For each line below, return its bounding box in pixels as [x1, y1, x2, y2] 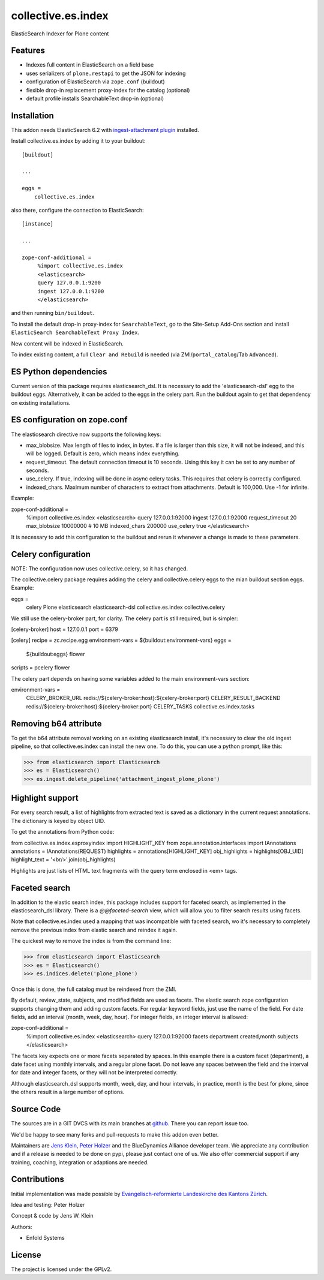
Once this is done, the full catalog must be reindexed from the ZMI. [11, 985, 177, 993]
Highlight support [11, 793, 79, 803]
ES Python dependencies [11, 366, 107, 377]
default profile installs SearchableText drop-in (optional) [26, 95, 164, 102]
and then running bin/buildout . [11, 310, 95, 317]
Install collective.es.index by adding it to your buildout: [11, 137, 146, 145]
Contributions [11, 1174, 64, 1185]
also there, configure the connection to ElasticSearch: [11, 207, 144, 214]
